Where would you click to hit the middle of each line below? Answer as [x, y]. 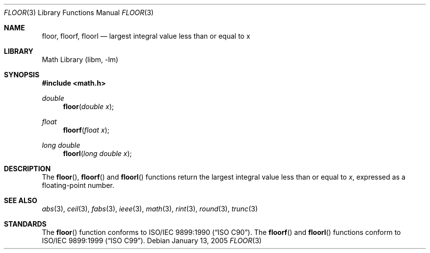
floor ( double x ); [88, 106]
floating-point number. [78, 185]
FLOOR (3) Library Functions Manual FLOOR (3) [79, 12]
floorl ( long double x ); [97, 153]
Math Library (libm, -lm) [80, 59]
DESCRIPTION [27, 169]
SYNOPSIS [22, 75]
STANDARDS [25, 224]
